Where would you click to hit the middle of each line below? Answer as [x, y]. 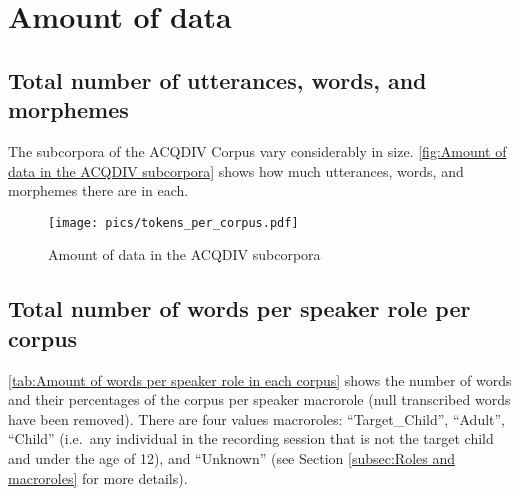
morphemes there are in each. [98, 190]
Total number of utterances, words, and [217, 79]
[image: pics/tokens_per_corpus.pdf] [173, 222]
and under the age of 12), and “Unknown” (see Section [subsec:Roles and [231, 457]
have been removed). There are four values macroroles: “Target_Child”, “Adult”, [257, 418]
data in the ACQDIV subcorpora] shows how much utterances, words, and [236, 170]
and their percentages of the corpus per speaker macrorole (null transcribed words [259, 399]
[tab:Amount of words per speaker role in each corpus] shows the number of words [260, 379]
